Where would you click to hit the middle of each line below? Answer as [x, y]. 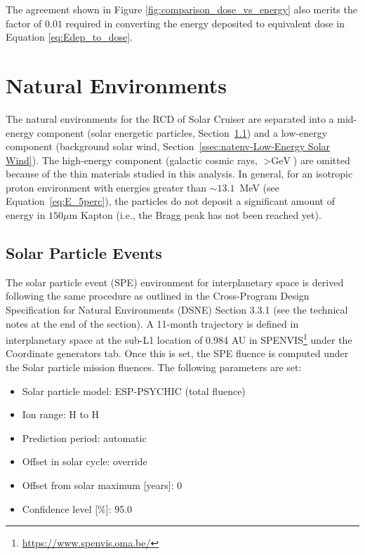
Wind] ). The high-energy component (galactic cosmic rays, [132, 160]
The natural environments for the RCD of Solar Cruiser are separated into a [170, 118]
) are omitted [321, 160]
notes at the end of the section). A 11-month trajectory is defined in [152, 323]
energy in [26, 215]
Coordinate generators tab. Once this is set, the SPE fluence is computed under [177, 353]
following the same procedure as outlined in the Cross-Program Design [158, 296]
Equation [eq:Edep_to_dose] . [69, 37]
